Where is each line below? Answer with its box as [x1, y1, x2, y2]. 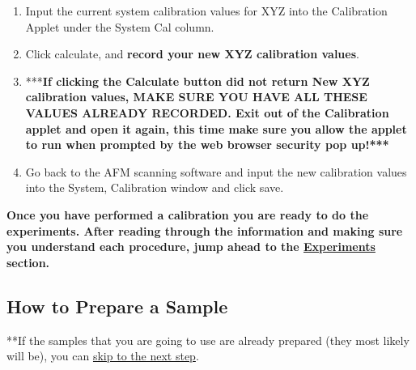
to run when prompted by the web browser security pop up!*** [25, 136, 389, 153]
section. [6, 253, 50, 270]
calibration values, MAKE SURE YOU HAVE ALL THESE [25, 88, 367, 105]
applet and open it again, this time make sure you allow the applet [25, 120, 407, 137]
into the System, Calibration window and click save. [25, 179, 284, 196]
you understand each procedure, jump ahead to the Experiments [6, 238, 376, 255]
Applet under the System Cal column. [25, 18, 214, 35]
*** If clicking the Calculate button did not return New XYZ [25, 72, 370, 89]
